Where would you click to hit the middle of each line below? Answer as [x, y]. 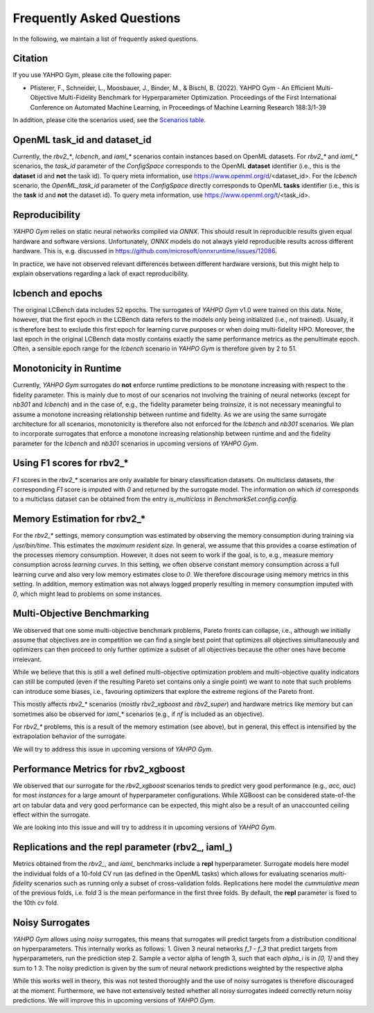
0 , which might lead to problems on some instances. [87, 594]
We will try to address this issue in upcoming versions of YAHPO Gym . [113, 749]
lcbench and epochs [58, 293]
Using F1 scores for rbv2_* [71, 463]
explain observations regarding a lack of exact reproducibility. [101, 273]
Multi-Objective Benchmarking [81, 614]
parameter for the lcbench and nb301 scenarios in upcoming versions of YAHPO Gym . [135, 443]
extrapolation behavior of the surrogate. [70, 736]
